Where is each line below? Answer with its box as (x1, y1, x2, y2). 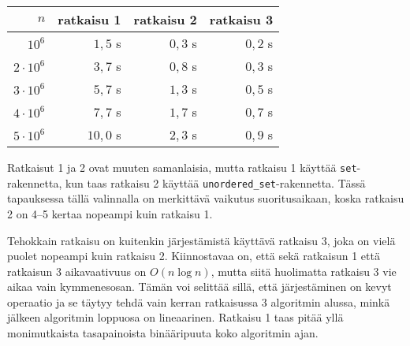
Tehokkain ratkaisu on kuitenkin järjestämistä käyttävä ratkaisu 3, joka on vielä (7, 232, 396, 248)
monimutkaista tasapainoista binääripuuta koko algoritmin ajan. (7, 325, 319, 341)
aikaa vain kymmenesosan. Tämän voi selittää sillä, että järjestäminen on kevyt (7, 278, 392, 295)
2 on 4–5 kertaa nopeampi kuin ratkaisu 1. (7, 205, 213, 221)
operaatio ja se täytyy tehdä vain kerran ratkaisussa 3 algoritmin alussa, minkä (7, 293, 390, 310)
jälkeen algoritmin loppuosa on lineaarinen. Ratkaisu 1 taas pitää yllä (7, 309, 344, 326)
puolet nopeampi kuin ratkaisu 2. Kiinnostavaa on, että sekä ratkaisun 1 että (7, 247, 380, 264)
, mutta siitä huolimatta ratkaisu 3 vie (211, 262, 397, 279)
